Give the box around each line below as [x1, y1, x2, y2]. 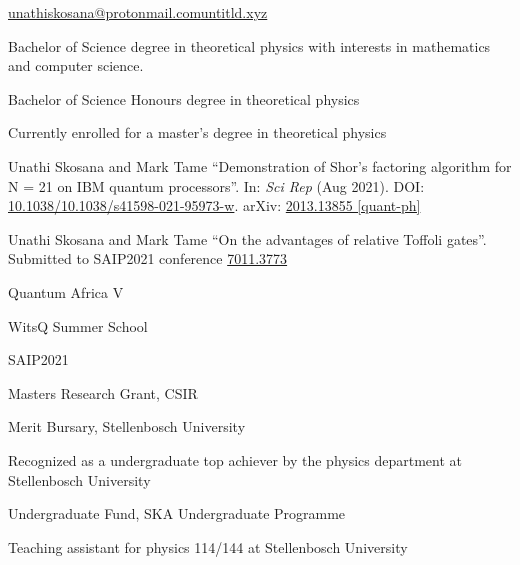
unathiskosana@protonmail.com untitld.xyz [8, 2, 268, 22]
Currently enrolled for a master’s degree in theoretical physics [8, 122, 387, 143]
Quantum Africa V [8, 281, 124, 302]
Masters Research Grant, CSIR [8, 382, 198, 403]
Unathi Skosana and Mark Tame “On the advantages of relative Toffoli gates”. [8, 228, 487, 249]
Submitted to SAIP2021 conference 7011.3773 [8, 248, 288, 269]
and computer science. [8, 55, 144, 76]
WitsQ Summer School [8, 315, 148, 336]
